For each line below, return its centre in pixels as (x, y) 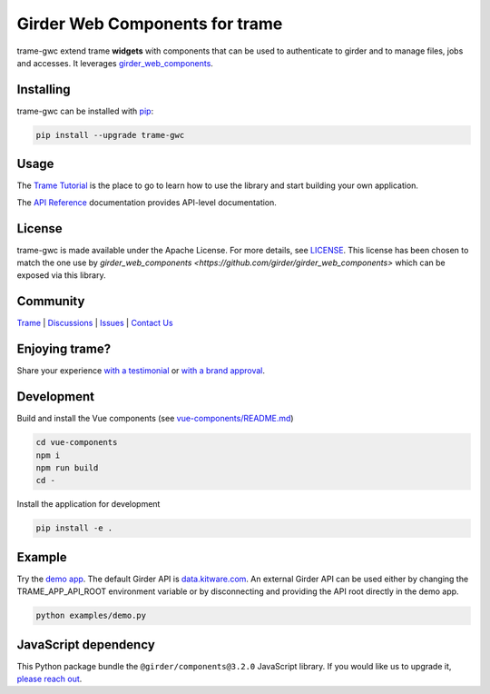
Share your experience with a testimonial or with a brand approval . (141, 371)
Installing (44, 89)
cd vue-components (77, 442)
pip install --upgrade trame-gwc (110, 135)
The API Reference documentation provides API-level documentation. (147, 202)
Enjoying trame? (64, 349)
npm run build (67, 467)
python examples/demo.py (91, 616)
